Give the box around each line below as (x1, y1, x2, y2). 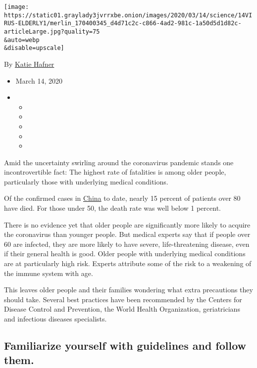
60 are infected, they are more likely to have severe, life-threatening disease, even (4, 238, 250, 249)
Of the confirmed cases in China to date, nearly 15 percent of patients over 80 (4, 193, 241, 203)
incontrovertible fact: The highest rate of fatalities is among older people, (4, 167, 226, 177)
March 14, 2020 (15, 75, 62, 86)
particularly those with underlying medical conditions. (4, 176, 168, 186)
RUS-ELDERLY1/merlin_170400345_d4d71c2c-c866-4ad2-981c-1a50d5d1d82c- (4, 20, 242, 27)
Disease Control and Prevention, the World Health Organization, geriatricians (4, 304, 240, 314)
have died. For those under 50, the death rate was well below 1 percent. (4, 203, 221, 213)
